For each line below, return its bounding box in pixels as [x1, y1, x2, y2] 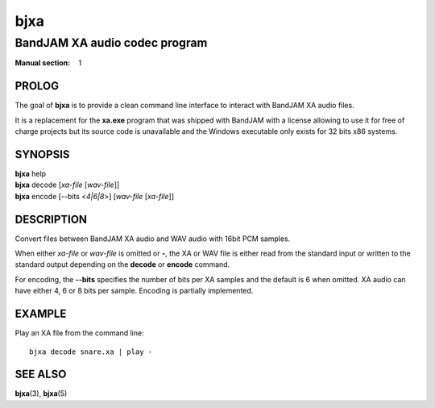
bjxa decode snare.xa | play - [29, 347, 153, 356]
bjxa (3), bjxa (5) [14, 389, 68, 398]
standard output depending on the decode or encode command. [14, 260, 230, 269]
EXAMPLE [14, 307, 67, 321]
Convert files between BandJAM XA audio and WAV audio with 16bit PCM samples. [14, 234, 291, 244]
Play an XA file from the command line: [14, 328, 144, 338]
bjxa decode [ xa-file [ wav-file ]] [14, 180, 120, 189]
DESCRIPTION [14, 212, 88, 226]
